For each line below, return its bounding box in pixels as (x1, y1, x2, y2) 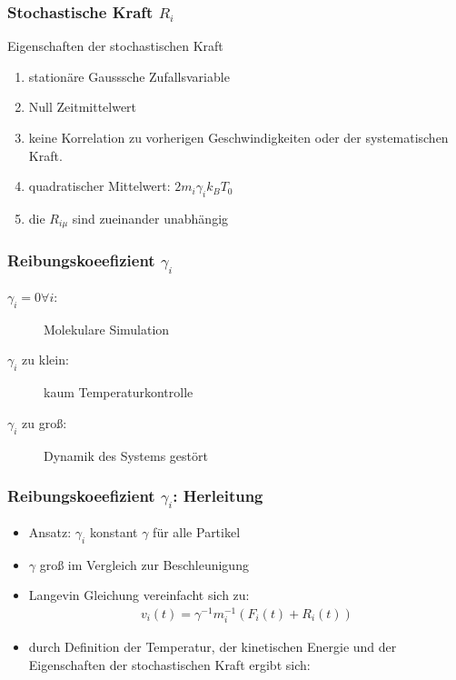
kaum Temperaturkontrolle (44, 383, 193, 402)
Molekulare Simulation (44, 319, 170, 338)
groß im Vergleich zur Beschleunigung (39, 555, 249, 574)
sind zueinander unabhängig (72, 208, 229, 227)
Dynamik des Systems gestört (44, 445, 208, 465)
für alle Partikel (153, 522, 241, 541)
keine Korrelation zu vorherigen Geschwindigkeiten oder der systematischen (28, 128, 449, 146)
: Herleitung (173, 485, 263, 507)
